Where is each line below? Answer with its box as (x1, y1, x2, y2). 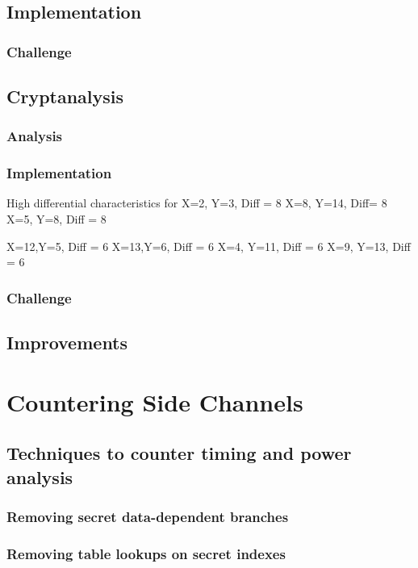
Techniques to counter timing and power (6, 441, 352, 466)
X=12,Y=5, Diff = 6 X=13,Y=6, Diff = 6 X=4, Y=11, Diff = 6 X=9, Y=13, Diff (6, 237, 411, 254)
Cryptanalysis (6, 84, 124, 109)
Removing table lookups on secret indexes (6, 543, 286, 563)
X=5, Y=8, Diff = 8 (6, 211, 107, 228)
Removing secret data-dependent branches (6, 506, 289, 526)
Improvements (6, 330, 128, 355)
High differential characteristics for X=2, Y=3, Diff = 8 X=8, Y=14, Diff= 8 (6, 194, 387, 211)
